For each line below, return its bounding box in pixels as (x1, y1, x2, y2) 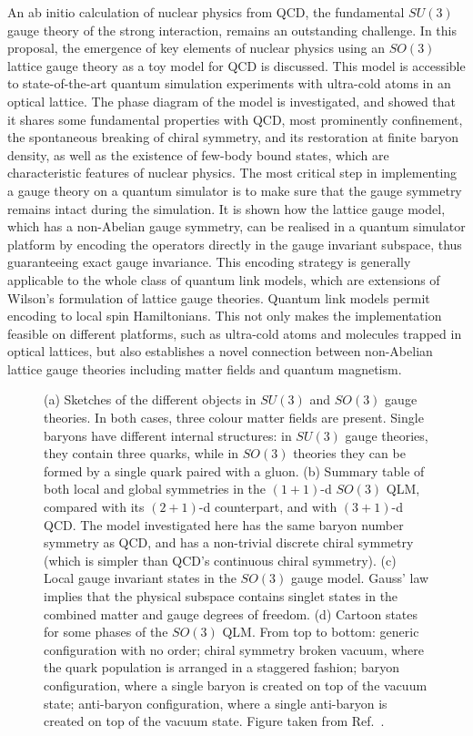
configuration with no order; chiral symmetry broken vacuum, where (44, 639, 425, 659)
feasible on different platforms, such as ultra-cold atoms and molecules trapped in (7, 323, 462, 342)
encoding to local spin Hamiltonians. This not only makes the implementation (7, 306, 442, 325)
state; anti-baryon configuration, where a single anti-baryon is (44, 693, 387, 712)
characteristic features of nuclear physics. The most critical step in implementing (7, 163, 458, 182)
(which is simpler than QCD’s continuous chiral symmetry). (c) (44, 550, 397, 569)
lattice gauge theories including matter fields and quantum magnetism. (7, 359, 402, 378)
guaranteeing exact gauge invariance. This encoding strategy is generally (7, 252, 411, 271)
